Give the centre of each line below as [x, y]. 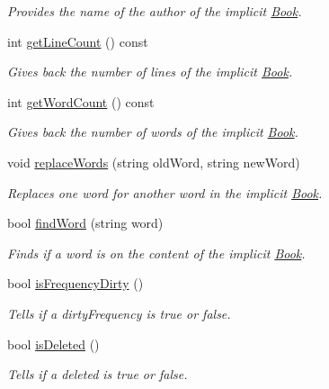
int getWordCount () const [81, 101]
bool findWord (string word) [85, 223]
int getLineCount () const [78, 41]
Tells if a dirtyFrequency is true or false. [119, 313]
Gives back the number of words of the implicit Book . [153, 132]
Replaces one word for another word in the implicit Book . [165, 192]
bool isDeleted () [53, 344]
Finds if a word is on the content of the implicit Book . [156, 253]
